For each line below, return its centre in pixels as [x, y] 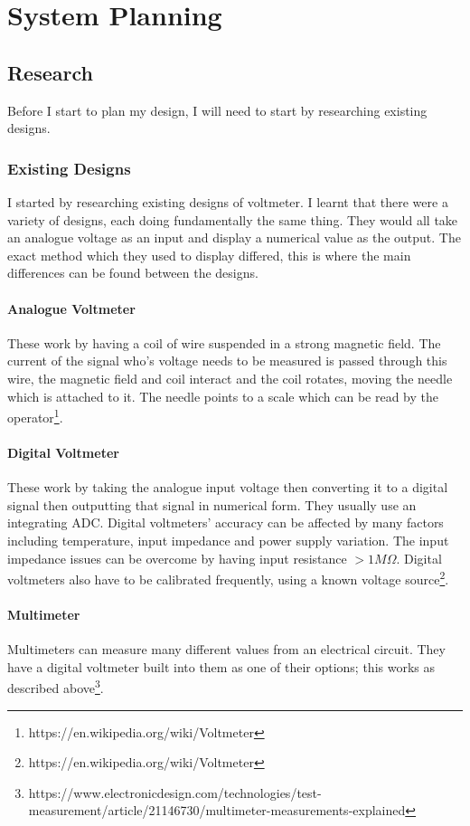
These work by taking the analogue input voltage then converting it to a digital [228, 487]
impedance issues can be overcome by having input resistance [177, 558]
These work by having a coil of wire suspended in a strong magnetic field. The [224, 342]
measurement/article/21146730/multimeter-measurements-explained [217, 810]
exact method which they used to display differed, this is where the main [209, 255]
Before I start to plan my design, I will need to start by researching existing [217, 110]
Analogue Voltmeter [71, 308]
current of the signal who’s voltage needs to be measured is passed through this [227, 361]
